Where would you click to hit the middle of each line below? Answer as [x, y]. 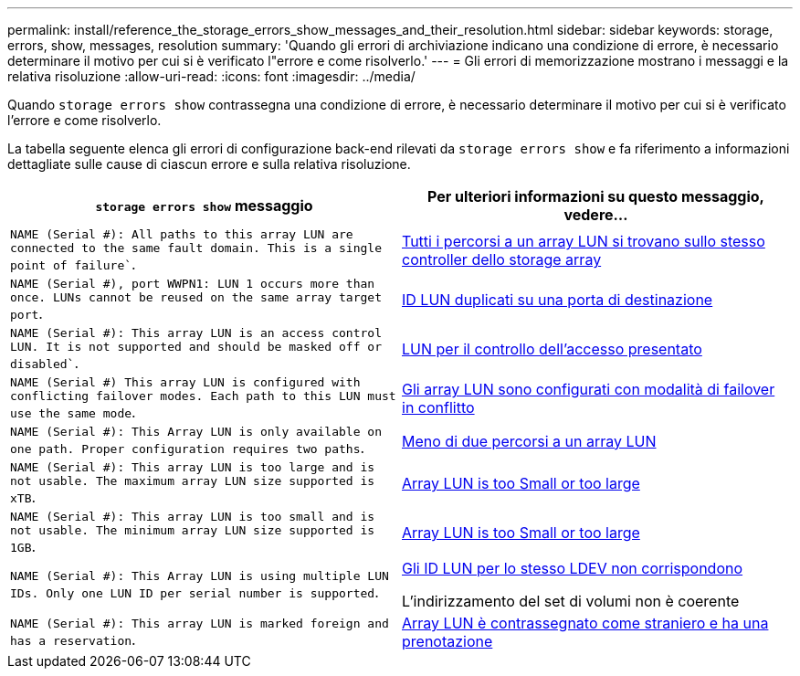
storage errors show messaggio [204, 206]
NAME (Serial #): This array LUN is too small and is [193, 517]
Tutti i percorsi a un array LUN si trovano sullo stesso [584, 241]
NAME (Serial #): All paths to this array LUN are [182, 234]
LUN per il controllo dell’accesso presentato [552, 349]
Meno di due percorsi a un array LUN [529, 441]
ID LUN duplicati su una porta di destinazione [558, 300]
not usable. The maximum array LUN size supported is [193, 481]
